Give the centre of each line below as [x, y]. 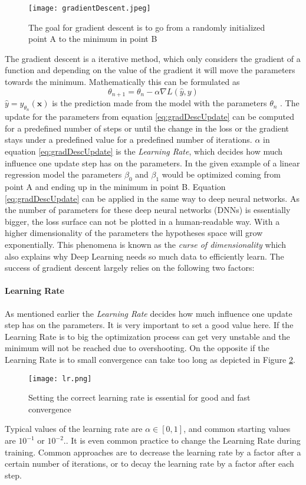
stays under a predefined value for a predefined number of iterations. [129, 140]
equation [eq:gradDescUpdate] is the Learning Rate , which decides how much [144, 151]
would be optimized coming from [221, 174]
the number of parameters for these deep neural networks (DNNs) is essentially [148, 210]
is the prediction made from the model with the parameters [159, 103]
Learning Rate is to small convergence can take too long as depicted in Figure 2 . [150, 359]
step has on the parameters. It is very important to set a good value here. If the [149, 325]
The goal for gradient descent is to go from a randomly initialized [147, 27]
